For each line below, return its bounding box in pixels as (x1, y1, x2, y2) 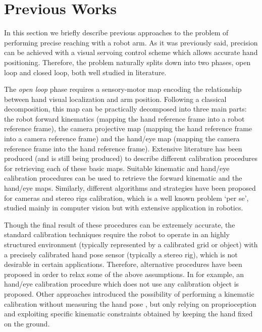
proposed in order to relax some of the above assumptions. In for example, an (4, 268, 244, 279)
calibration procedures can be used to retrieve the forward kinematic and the (4, 173, 242, 183)
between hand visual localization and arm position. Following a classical (4, 93, 227, 104)
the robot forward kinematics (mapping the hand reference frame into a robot (4, 113, 245, 124)
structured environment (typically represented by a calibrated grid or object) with (4, 239, 258, 249)
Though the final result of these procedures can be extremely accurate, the (4, 219, 235, 230)
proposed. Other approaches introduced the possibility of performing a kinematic (4, 288, 254, 299)
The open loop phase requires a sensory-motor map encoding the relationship (4, 84, 242, 94)
